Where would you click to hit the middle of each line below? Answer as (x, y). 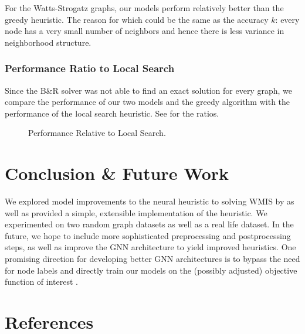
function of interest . (41, 282)
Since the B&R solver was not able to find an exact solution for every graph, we (148, 90)
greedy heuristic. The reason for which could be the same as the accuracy (137, 19)
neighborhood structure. (48, 42)
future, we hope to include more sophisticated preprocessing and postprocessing (148, 235)
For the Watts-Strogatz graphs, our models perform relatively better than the (144, 8)
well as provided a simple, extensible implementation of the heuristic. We (136, 212)
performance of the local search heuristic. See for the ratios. (112, 113)
